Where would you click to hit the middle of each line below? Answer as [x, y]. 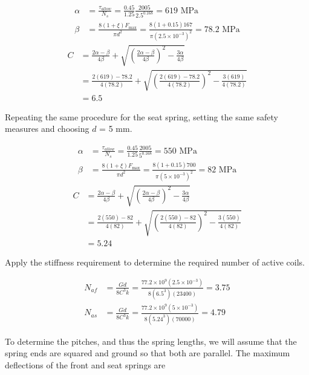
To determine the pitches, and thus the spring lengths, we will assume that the [151, 341]
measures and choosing [47, 129]
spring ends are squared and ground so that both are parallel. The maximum [148, 353]
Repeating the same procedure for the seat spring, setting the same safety [141, 116]
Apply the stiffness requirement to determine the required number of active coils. [155, 262]
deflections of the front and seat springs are [85, 364]
